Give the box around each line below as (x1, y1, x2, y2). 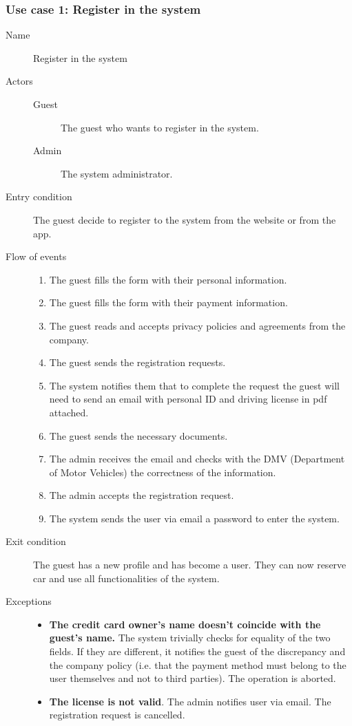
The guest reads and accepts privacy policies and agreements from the (49, 318, 346, 332)
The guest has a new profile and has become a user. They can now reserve (33, 557, 346, 572)
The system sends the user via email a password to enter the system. (49, 511, 340, 525)
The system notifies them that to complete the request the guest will (49, 378, 340, 392)
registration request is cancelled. (49, 707, 185, 722)
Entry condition (6, 189, 72, 204)
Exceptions (6, 594, 52, 608)
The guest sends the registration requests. (49, 355, 226, 370)
